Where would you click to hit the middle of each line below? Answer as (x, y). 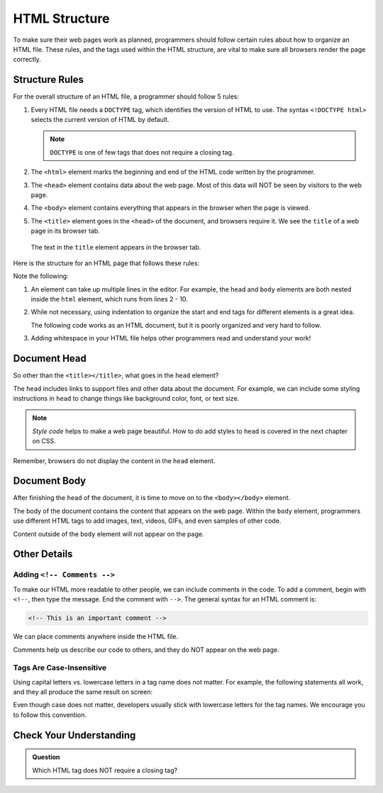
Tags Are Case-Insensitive (60, 668)
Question (46, 757)
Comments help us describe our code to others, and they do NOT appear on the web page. (146, 650)
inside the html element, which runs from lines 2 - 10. (109, 299)
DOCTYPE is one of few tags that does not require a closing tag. (142, 152)
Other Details (43, 554)
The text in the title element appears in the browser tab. (116, 247)
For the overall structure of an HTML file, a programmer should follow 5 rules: (126, 96)
